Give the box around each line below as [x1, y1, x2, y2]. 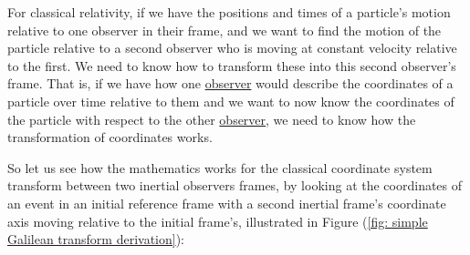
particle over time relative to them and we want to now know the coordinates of [7, 91, 454, 110]
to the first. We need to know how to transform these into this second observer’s [7, 56, 456, 75]
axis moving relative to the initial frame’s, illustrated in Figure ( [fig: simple [7, 211, 428, 230]
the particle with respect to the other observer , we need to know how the [7, 109, 416, 128]
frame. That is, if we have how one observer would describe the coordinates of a [7, 74, 454, 93]
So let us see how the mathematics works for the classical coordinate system [7, 158, 433, 177]
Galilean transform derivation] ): [7, 229, 185, 249]
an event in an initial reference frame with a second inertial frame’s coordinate [7, 193, 446, 212]
